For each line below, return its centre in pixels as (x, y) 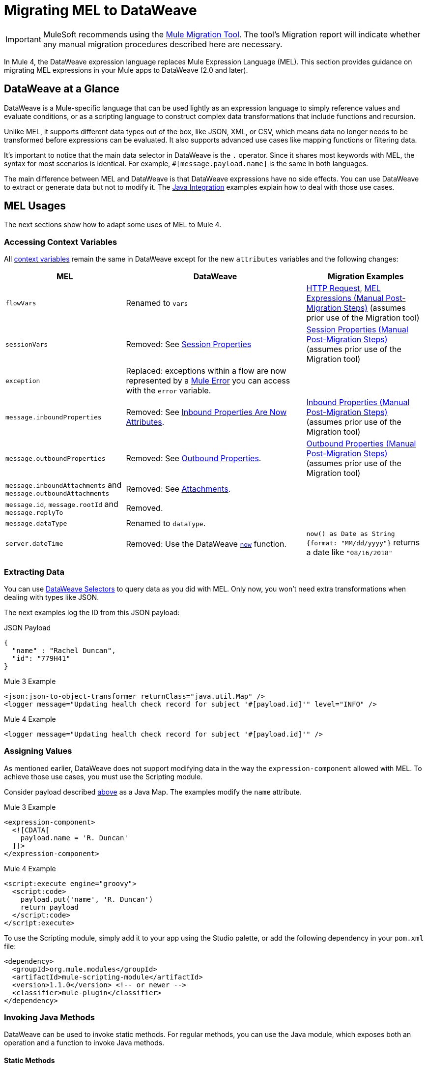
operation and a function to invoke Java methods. (84, 1043)
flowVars (21, 303)
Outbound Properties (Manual (361, 444)
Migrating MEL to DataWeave (100, 10)
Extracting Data (34, 572)
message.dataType (36, 523)
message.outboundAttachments (57, 494)
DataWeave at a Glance (62, 89)
